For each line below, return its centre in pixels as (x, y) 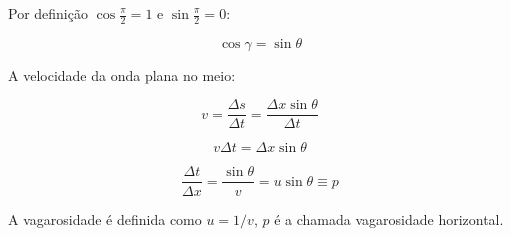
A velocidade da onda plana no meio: (122, 74)
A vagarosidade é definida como (105, 218)
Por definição (48, 13)
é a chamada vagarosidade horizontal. (389, 218)
